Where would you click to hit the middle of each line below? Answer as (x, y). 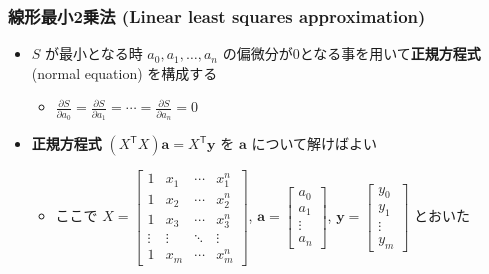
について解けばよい (314, 143)
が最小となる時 (94, 53)
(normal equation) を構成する (124, 72)
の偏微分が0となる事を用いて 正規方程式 (351, 53)
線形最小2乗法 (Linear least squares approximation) (217, 15)
